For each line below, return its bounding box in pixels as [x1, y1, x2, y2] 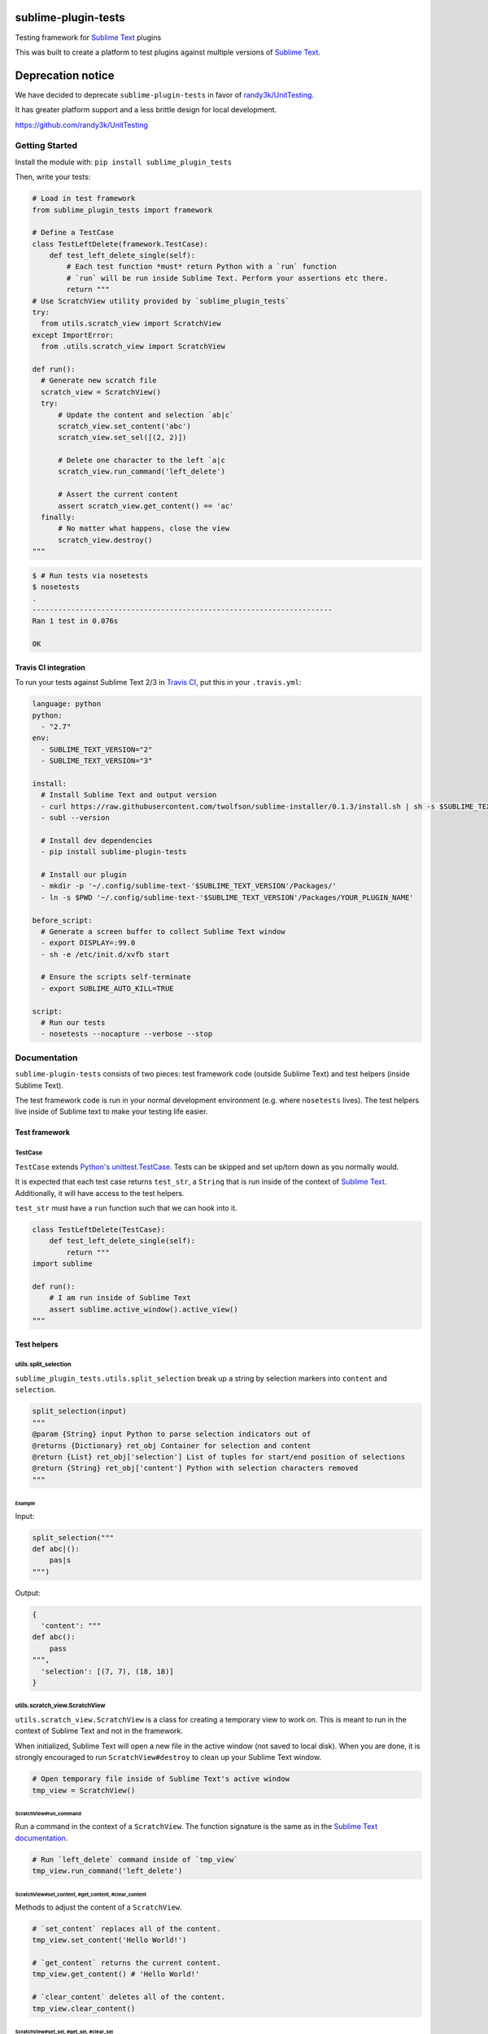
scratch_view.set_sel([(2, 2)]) [58, 433, 187, 443]
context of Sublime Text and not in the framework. [15, 1726, 183, 1736]
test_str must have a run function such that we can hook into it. [15, 1203, 237, 1212]
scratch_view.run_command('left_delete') [58, 467, 225, 476]
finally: [41, 513, 76, 522]
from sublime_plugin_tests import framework [32, 205, 213, 215]
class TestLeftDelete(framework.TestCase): [32, 239, 209, 248]
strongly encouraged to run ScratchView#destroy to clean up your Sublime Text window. [15, 1752, 321, 1762]
